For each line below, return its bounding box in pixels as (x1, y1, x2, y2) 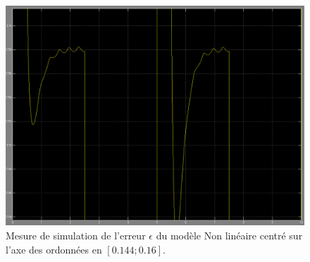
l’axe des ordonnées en (6, 242, 102, 256)
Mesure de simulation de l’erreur (6, 227, 146, 242)
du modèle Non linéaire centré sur (156, 227, 303, 242)
